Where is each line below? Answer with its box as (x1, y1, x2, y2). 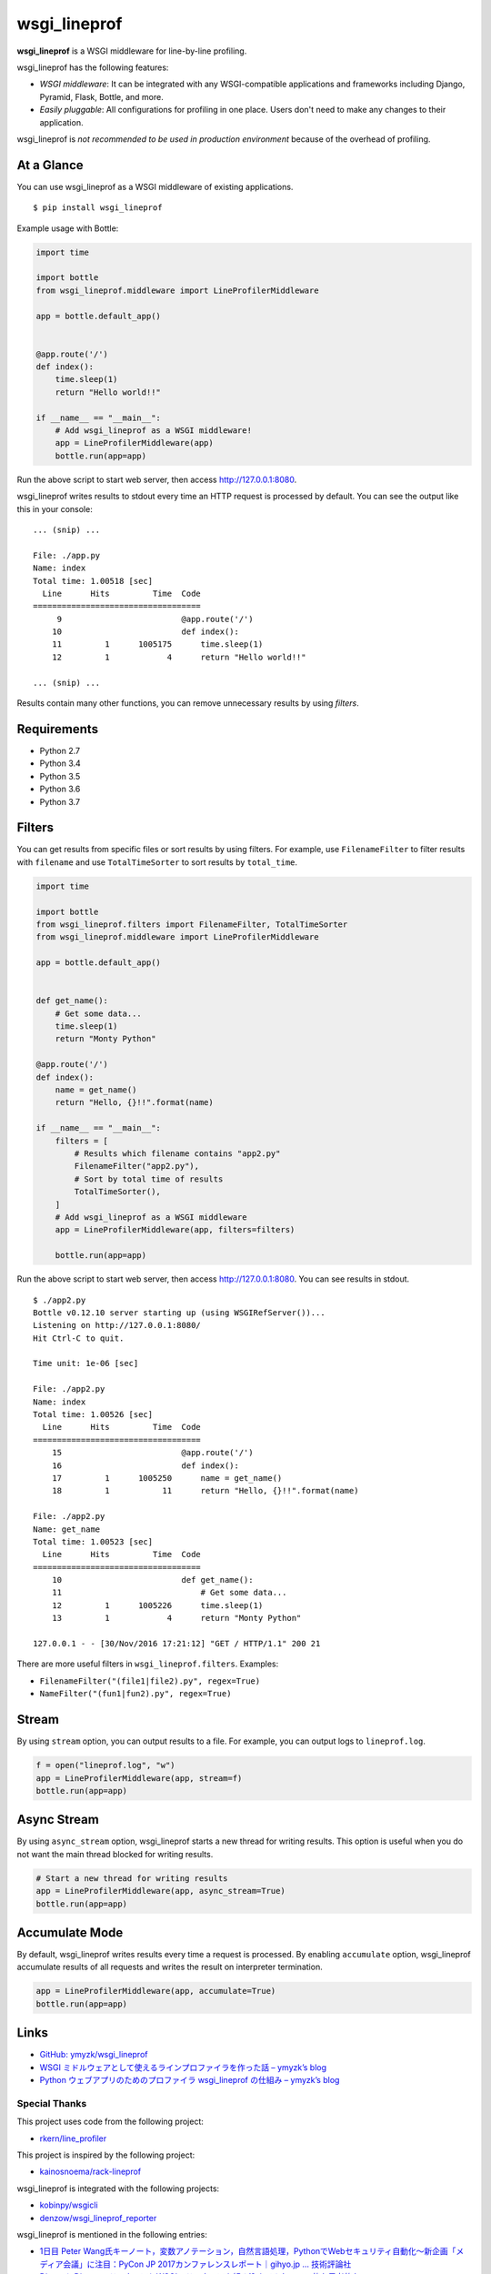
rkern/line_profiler (39, 2133, 107, 2144)
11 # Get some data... (51, 1587, 287, 1598)
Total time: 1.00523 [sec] (33, 1536, 154, 1546)
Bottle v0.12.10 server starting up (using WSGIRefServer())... (33, 1307, 326, 1318)
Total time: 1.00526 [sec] (33, 1410, 154, 1420)
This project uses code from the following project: (16, 2116, 205, 2128)
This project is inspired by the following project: (16, 2149, 195, 2160)
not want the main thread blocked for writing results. (16, 1848, 214, 1859)
